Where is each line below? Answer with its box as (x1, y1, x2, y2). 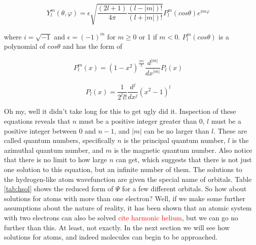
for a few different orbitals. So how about (122, 183, 247, 194)
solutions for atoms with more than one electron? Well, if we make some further (4, 193, 246, 203)
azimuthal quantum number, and (4, 144, 104, 155)
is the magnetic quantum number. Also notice (114, 144, 253, 155)
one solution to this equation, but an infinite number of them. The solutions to (4, 164, 242, 175)
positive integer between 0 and (4, 125, 96, 136)
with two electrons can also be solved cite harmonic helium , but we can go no (4, 212, 238, 223)
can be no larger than (144, 125, 210, 136)
